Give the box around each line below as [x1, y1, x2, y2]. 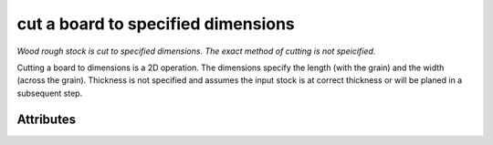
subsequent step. [16, 88, 83, 98]
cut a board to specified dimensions [16, 14, 296, 34]
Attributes [16, 111, 77, 127]
